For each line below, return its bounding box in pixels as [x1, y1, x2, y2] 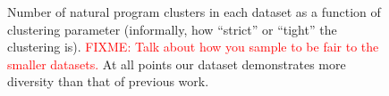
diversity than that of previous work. [7, 72, 209, 91]
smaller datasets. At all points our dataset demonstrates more [7, 54, 346, 73]
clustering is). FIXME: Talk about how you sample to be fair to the [7, 37, 379, 56]
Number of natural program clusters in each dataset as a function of [7, 3, 381, 20]
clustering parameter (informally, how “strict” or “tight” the [7, 20, 337, 38]
